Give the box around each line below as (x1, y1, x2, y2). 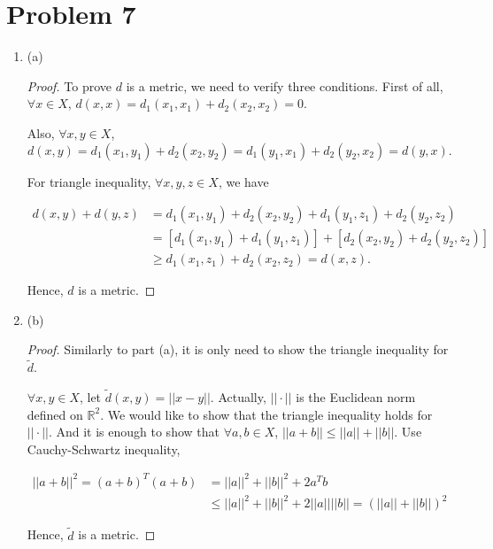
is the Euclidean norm (296, 388, 416, 406)
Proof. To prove (27, 76, 112, 95)
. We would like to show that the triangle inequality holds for (100, 405, 433, 423)
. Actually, (210, 388, 266, 406)
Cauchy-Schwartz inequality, (27, 439, 181, 458)
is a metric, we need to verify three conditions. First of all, (126, 76, 443, 95)
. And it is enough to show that (48, 422, 220, 441)
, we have (218, 172, 269, 190)
